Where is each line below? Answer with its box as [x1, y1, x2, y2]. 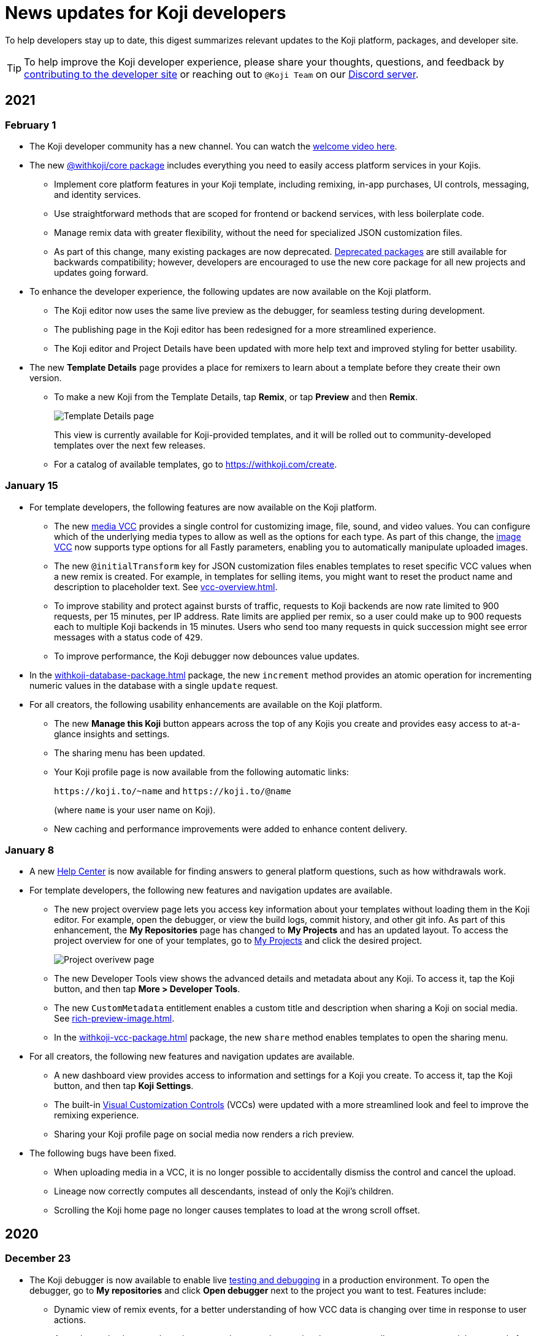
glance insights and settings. [54, 728, 170, 739]
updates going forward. [54, 267, 148, 278]
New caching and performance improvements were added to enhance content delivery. [54, 823, 407, 834]
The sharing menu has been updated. [54, 747, 205, 758]
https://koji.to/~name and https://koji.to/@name [54, 785, 291, 796]
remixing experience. [54, 1110, 139, 1121]
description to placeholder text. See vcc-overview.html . [54, 581, 278, 592]
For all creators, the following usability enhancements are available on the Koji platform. [29, 699, 383, 710]
